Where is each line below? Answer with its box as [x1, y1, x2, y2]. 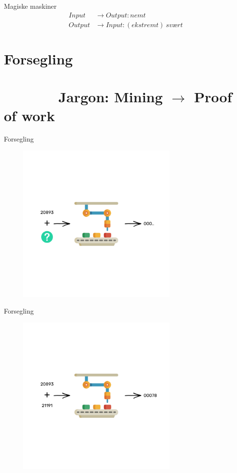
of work [4, 106, 55, 126]
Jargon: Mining [58, 87, 163, 107]
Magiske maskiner [4, 1, 57, 11]
